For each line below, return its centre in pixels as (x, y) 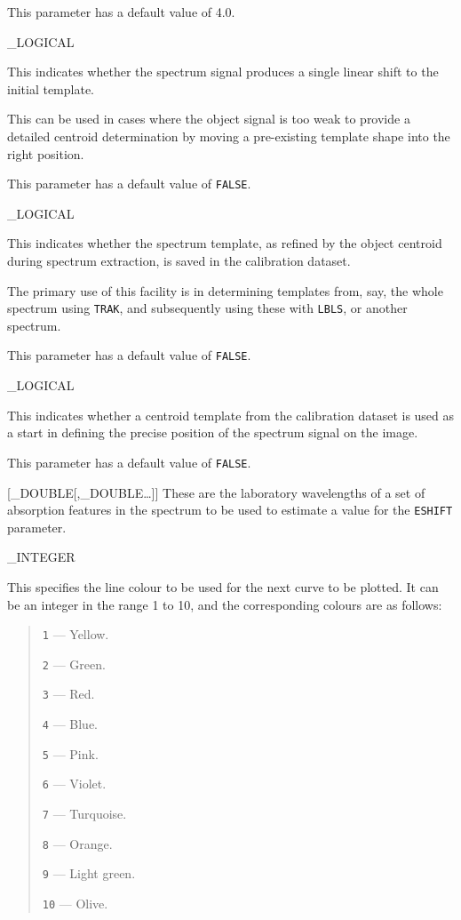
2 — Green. (74, 664)
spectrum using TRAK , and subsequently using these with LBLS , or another (207, 308)
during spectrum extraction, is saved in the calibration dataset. (179, 260)
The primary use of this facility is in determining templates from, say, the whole (225, 290)
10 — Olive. (75, 904)
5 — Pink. (70, 753)
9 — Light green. (89, 873)
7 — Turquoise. (84, 814)
